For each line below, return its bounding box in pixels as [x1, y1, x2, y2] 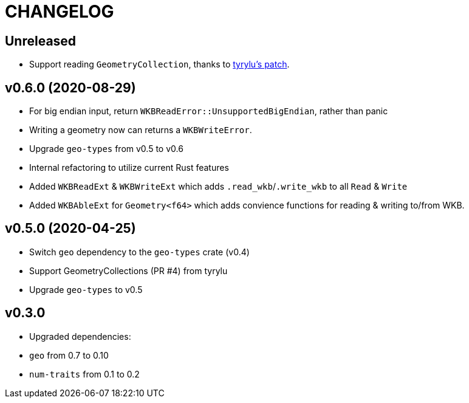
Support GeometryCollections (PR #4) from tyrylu [29, 265, 228, 276]
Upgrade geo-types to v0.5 [29, 284, 143, 295]
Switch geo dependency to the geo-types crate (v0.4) [29, 246, 250, 257]
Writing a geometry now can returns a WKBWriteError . [29, 125, 252, 136]
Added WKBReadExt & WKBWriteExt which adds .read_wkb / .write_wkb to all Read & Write [29, 181, 408, 192]
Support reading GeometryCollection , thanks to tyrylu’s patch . [29, 59, 290, 70]
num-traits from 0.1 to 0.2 [29, 368, 140, 379]
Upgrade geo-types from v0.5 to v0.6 [29, 143, 183, 154]
